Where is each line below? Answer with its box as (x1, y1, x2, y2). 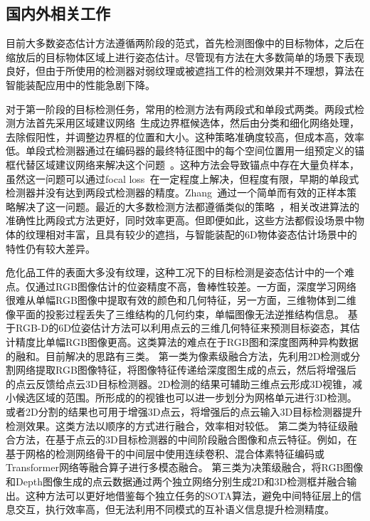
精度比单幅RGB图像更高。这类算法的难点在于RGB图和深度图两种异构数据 (15, 335, 359, 349)
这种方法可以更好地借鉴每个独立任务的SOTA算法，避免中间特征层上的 (25, 488, 352, 502)
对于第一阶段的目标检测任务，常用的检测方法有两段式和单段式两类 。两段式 (6, 101, 354, 116)
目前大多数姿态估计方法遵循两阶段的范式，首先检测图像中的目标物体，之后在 (6, 36, 364, 51)
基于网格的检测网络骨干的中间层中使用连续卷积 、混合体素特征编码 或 (6, 446, 324, 461)
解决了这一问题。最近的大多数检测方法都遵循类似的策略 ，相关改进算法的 (15, 199, 359, 214)
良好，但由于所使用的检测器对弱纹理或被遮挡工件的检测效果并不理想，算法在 (6, 63, 364, 78)
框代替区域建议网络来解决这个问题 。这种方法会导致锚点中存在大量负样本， (6, 157, 359, 172)
